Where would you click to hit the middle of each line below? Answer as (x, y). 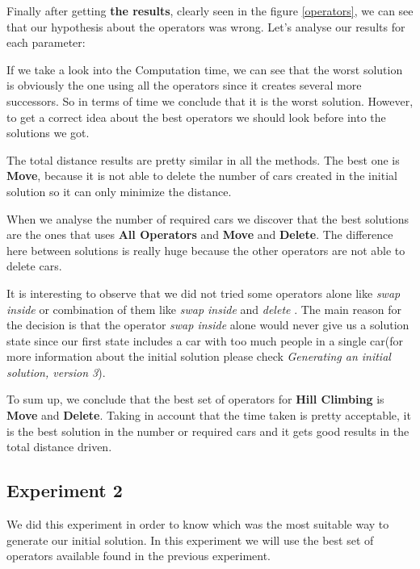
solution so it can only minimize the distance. (119, 191)
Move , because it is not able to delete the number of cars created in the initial (202, 176)
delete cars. (34, 266)
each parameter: (46, 42)
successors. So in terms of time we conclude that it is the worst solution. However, (210, 100)
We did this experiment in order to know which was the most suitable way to (198, 524)
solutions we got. (48, 133)
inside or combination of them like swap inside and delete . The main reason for (204, 309)
